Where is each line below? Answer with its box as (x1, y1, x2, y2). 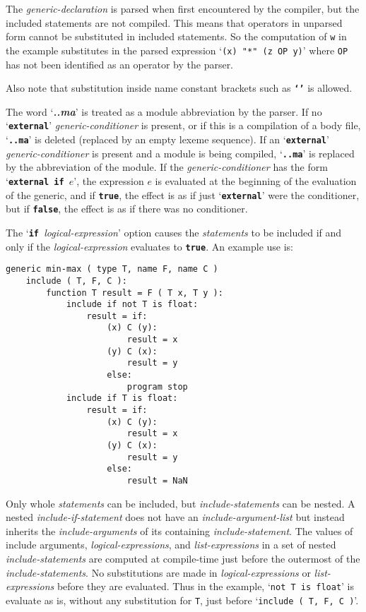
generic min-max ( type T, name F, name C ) (6, 264, 218, 275)
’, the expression (73, 173, 144, 188)
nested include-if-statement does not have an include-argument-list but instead (6, 510, 345, 524)
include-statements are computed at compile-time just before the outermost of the (6, 551, 360, 566)
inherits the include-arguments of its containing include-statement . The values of (6, 523, 353, 538)
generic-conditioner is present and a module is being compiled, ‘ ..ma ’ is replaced (6, 145, 355, 160)
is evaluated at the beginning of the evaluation (155, 173, 357, 188)
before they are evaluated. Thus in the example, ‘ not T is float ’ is (57, 579, 355, 594)
